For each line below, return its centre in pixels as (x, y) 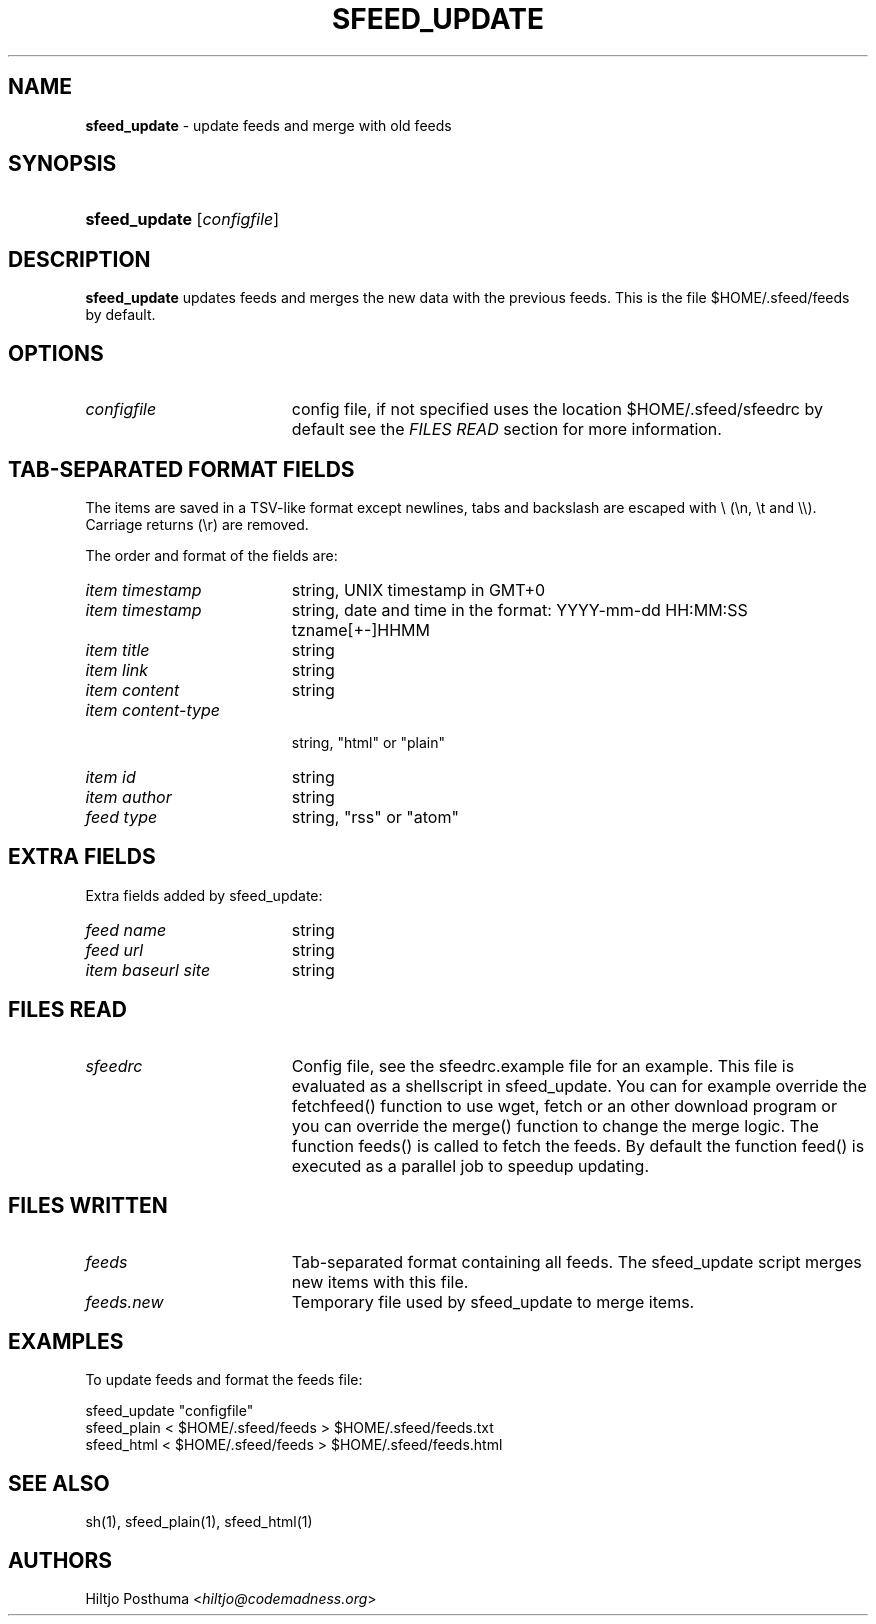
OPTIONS (56, 353)
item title (117, 649)
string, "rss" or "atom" (375, 816)
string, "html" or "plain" (368, 742)
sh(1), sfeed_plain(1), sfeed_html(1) (199, 1522)
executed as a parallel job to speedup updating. (470, 1165)
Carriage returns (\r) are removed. (197, 524)
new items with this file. (380, 1281)
